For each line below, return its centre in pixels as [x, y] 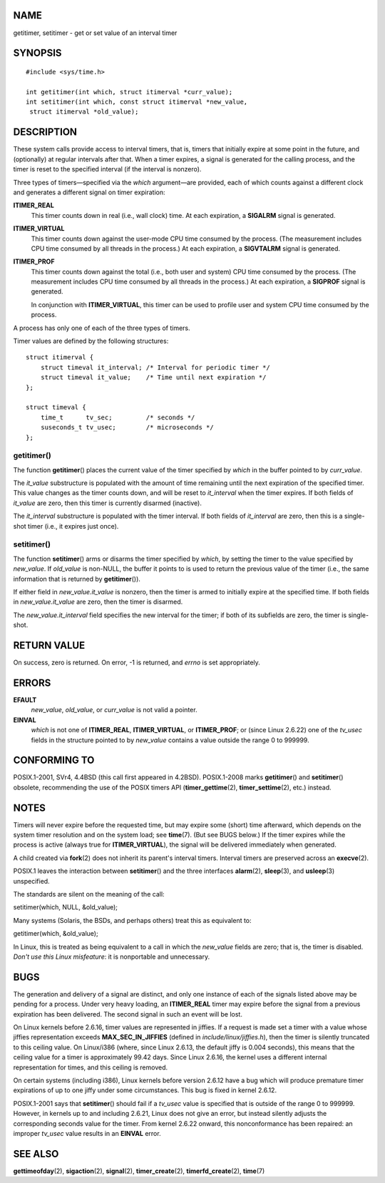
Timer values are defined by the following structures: [91, 341]
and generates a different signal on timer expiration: [89, 192]
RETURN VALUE [49, 645]
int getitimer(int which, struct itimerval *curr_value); [129, 92]
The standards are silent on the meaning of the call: [89, 894]
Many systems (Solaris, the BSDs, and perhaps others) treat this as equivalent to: [133, 920]
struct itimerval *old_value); [84, 112]
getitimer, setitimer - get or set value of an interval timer [95, 33]
